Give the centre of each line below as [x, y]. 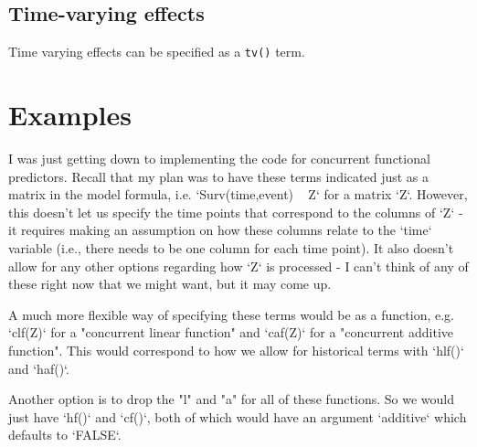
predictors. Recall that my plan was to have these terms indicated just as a [218, 176]
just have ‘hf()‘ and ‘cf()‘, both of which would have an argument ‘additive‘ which [238, 416]
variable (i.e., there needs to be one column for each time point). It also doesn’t [231, 247]
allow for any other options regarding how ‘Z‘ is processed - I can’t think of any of [238, 266]
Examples [70, 115]
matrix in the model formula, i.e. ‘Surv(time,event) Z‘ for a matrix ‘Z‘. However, [238, 194]
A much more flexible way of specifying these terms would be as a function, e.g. [232, 314]
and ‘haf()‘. [39, 368]
